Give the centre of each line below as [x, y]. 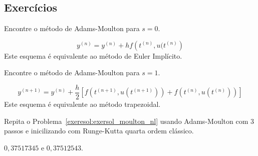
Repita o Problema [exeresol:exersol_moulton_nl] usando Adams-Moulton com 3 [129, 121]
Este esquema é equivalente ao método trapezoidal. [82, 104]
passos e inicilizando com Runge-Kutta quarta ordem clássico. [99, 131]
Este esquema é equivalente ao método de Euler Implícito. [93, 55]
